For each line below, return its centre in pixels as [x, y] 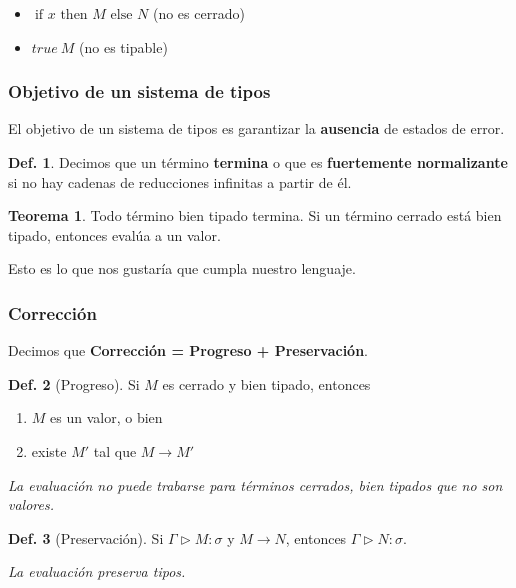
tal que [115, 450]
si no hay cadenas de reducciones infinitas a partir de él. [180, 181]
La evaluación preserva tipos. [97, 571]
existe [49, 450]
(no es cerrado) [198, 13]
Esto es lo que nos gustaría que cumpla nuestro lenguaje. [182, 268]
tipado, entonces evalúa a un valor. [114, 234]
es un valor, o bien [106, 417]
